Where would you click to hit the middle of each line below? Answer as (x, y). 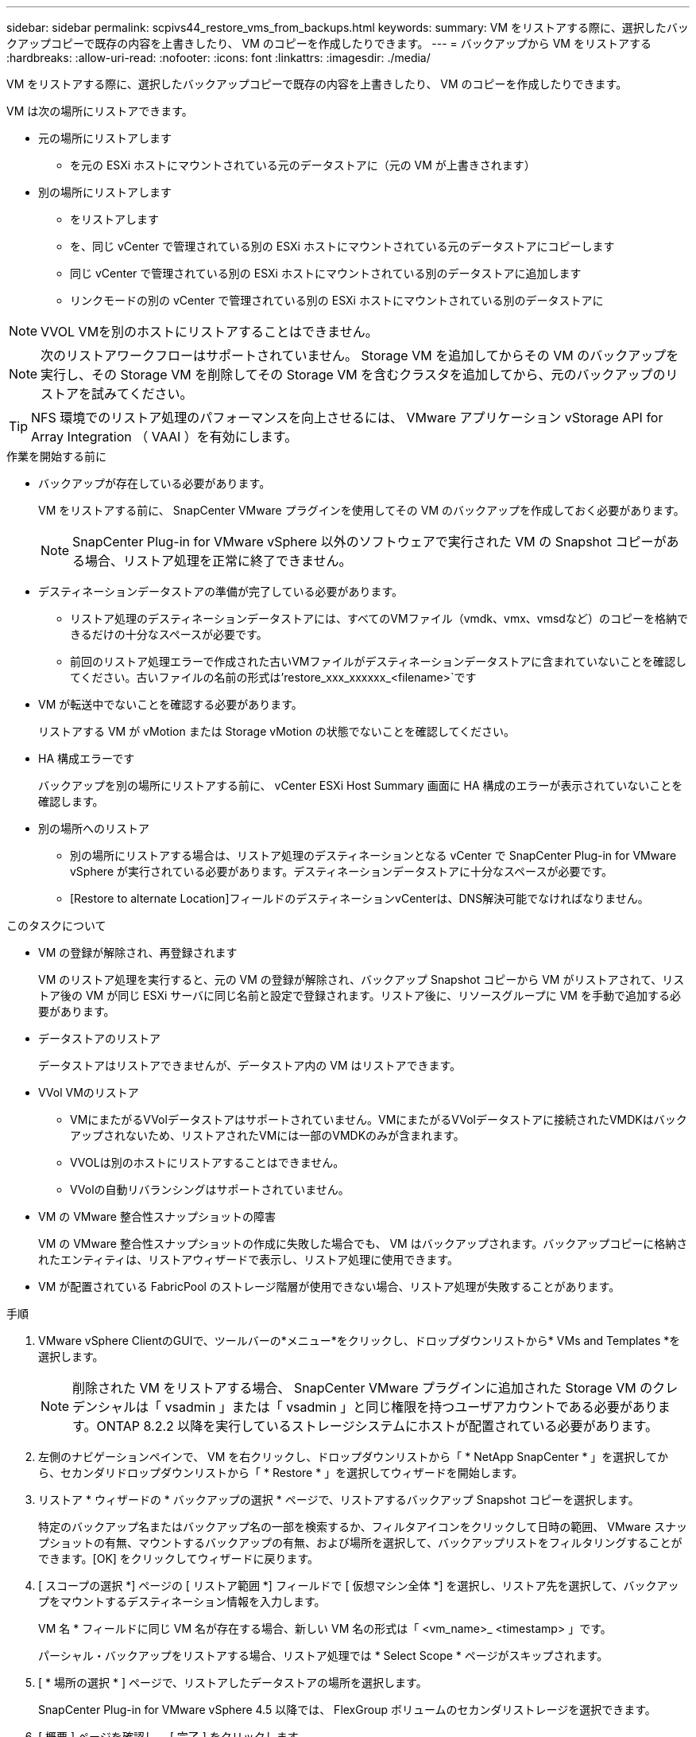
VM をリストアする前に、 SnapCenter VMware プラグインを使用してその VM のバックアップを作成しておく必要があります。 (362, 510)
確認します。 (71, 801)
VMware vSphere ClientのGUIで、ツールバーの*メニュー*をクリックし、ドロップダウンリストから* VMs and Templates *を (360, 1341)
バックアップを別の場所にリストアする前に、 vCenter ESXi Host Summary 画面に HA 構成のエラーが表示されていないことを (361, 785)
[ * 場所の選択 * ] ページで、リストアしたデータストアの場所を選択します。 (233, 1683)
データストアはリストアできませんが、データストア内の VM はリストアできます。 (250, 1065)
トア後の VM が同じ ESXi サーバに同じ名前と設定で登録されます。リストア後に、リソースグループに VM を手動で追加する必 (360, 995)
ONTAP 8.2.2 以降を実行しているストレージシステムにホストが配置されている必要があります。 (377, 1426)
